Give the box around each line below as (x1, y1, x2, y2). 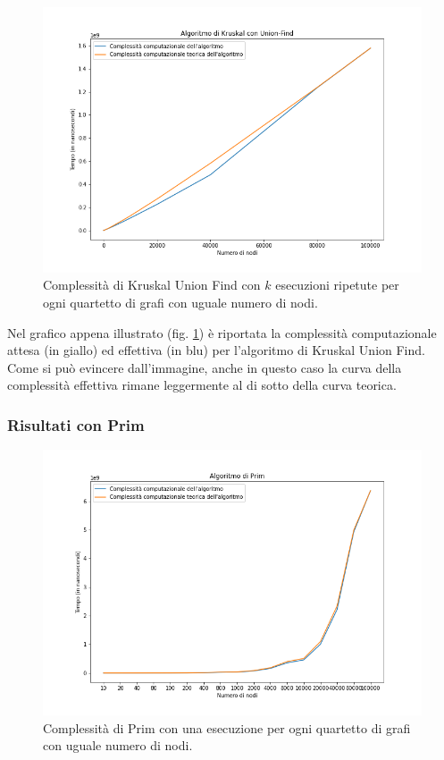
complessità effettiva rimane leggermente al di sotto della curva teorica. (7, 376, 397, 394)
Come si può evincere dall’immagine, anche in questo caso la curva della (7, 358, 402, 376)
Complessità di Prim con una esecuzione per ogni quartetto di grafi (43, 718, 411, 737)
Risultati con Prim (7, 413, 145, 435)
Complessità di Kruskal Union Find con (43, 275, 261, 294)
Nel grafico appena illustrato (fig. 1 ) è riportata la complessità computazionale (7, 323, 437, 342)
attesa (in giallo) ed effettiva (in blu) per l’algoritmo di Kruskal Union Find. (7, 341, 425, 359)
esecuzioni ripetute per (275, 275, 399, 294)
